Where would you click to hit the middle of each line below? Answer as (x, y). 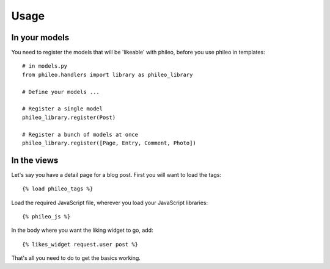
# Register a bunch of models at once (80, 134)
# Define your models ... (61, 92)
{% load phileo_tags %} (58, 189)
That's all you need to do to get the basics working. (76, 258)
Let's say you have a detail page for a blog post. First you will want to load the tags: (116, 174)
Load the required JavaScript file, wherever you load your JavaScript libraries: (110, 203)
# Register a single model (63, 109)
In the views (35, 160)
